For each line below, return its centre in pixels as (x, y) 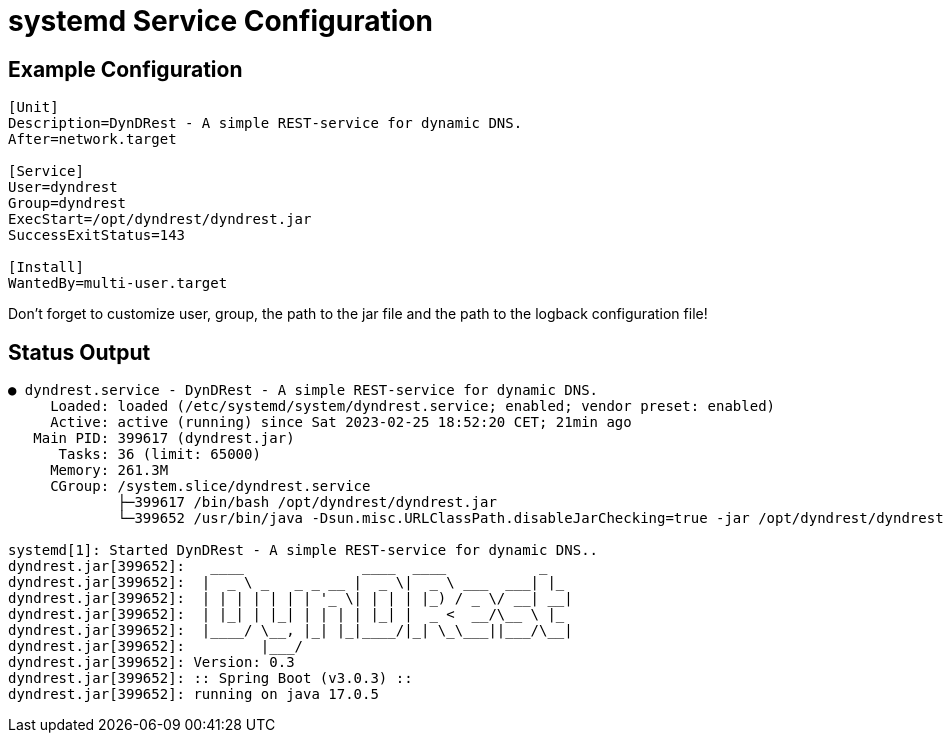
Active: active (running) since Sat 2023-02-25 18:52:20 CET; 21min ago (341, 422)
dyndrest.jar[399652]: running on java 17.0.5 (193, 694)
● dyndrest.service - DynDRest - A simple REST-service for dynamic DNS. (303, 390)
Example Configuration (125, 69)
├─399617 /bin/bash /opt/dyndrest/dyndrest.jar (307, 502)
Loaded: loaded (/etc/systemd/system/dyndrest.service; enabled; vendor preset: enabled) (413, 406)
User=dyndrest (63, 187)
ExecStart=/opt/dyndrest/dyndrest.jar (160, 219)
